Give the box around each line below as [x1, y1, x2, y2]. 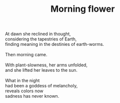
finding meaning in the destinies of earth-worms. [5, 41, 104, 47]
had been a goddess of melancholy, [5, 83, 78, 89]
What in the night [5, 78, 40, 83]
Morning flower [50, 3, 115, 15]
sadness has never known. [5, 93, 60, 99]
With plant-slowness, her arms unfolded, [5, 62, 88, 68]
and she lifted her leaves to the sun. [5, 67, 78, 73]
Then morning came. [5, 52, 48, 58]
